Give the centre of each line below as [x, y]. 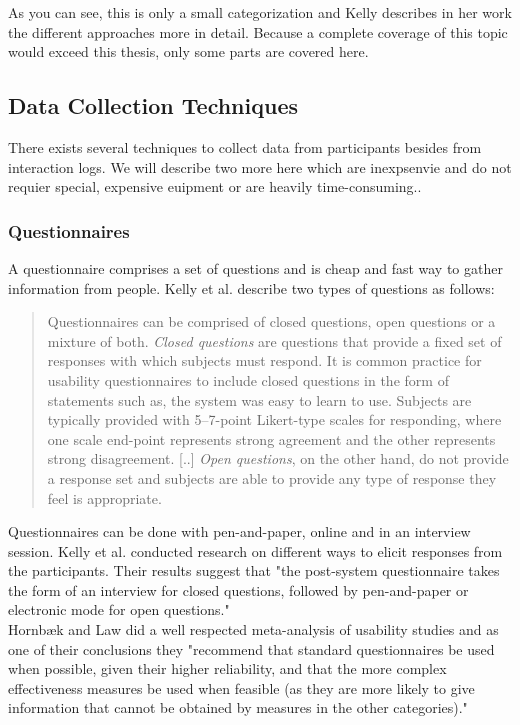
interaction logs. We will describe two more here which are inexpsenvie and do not [260, 166]
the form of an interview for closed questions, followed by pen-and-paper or [238, 589]
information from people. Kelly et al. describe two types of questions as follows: [251, 287]
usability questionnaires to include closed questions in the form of [248, 379]
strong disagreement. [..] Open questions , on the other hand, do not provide [278, 458]
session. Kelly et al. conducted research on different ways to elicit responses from [255, 550]
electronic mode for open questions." [119, 609]
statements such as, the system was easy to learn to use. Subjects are [259, 399]
